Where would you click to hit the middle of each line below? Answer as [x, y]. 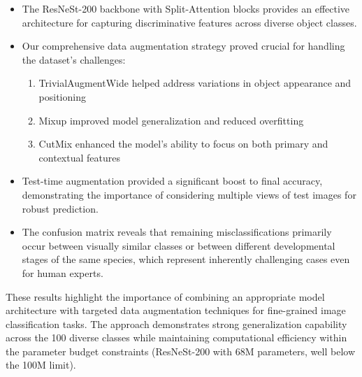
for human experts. [63, 272]
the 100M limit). [41, 365]
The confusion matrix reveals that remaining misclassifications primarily [177, 232]
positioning [62, 96]
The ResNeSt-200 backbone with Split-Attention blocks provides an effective [186, 8]
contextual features [79, 157]
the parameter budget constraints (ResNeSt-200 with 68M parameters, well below [180, 351]
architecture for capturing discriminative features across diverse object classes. [189, 22]
